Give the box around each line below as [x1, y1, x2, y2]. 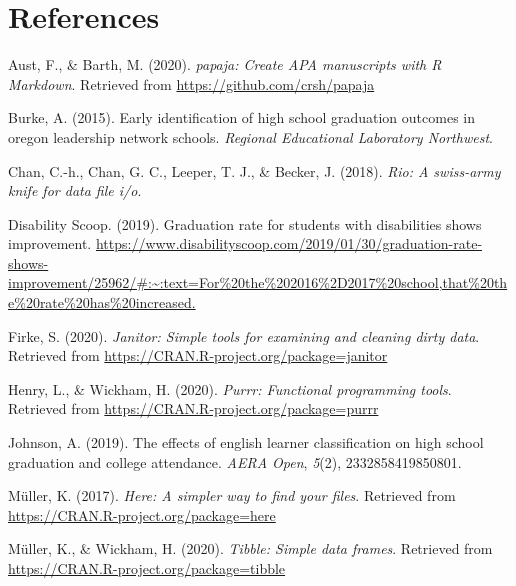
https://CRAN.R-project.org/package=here [8, 504, 276, 525]
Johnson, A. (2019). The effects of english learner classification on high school [8, 432, 484, 453]
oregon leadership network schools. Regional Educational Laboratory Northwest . [8, 126, 493, 147]
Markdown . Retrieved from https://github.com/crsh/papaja [8, 73, 375, 94]
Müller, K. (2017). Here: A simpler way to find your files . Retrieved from [8, 485, 456, 506]
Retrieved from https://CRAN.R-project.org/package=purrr [8, 398, 379, 419]
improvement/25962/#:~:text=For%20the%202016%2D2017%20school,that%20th [8, 272, 508, 293]
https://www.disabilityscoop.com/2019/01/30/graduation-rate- [95, 233, 483, 254]
